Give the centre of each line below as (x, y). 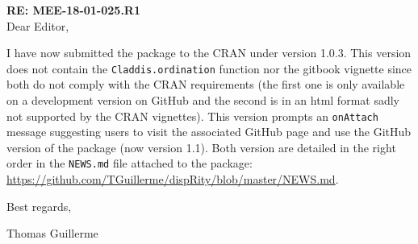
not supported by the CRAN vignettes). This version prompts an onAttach (192, 116)
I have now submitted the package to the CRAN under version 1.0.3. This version (209, 53)
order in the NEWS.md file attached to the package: (130, 163)
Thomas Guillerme (52, 233)
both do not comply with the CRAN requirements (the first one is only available (206, 84)
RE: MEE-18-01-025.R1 (73, 10)
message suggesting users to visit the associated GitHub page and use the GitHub (209, 132)
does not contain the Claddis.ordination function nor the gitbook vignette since (209, 68)
